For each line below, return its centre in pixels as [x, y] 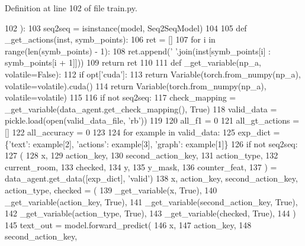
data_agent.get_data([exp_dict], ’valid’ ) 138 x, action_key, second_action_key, [151, 178]
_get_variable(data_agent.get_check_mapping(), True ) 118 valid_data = [141, 109]
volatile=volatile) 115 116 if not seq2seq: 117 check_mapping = [121, 97]
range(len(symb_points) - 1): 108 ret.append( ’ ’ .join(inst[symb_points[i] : [138, 51]
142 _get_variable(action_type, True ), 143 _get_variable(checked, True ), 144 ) [150, 213]
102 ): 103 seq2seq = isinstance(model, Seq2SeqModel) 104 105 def [126, 27]
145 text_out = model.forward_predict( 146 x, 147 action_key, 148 [128, 224]
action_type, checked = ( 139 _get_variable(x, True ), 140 [111, 190]
